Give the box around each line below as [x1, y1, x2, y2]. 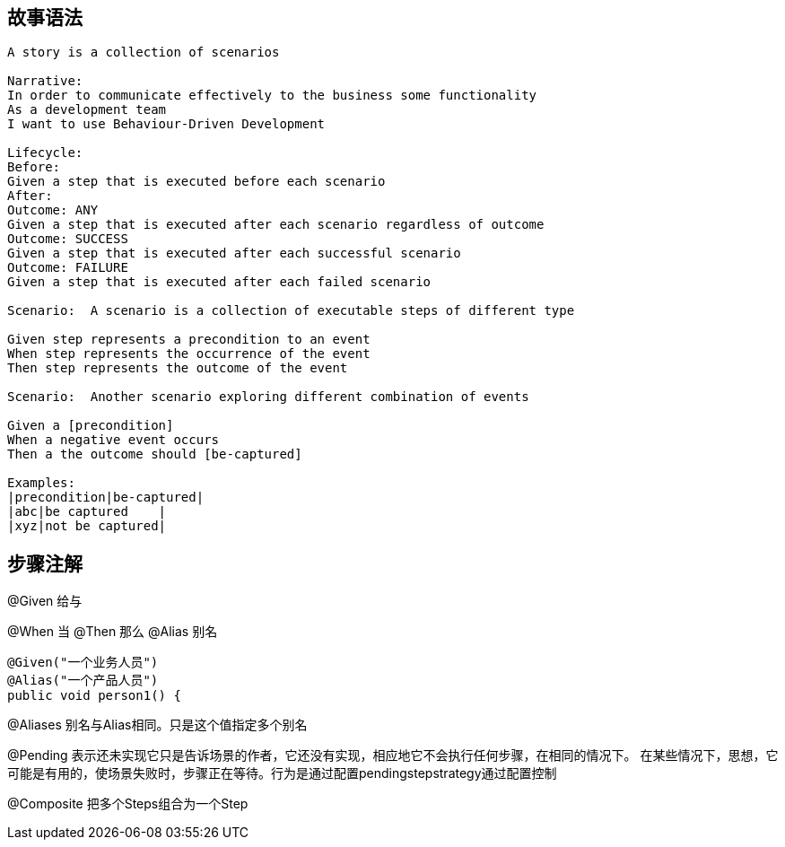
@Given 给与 [7, 593, 83, 609]
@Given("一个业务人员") [7, 655, 159, 670]
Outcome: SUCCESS [7, 231, 128, 247]
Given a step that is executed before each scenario [7, 174, 386, 189]
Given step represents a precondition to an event [7, 332, 371, 347]
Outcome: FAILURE [7, 260, 128, 275]
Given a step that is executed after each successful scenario [7, 246, 461, 261]
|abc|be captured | [7, 504, 167, 520]
